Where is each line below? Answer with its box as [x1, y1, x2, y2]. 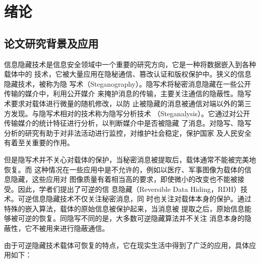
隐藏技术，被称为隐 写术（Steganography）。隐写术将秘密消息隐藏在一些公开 [4, 78, 251, 89]
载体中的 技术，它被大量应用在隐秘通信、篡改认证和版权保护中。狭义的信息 [4, 69, 251, 79]
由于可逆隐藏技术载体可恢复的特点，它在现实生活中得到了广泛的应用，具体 [4, 239, 249, 250]
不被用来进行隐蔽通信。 [31, 223, 109, 233]
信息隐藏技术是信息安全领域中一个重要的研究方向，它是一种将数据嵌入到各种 [4, 59, 256, 69]
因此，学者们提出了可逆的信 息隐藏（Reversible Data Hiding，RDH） [17, 183, 241, 194]
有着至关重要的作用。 [4, 137, 74, 148]
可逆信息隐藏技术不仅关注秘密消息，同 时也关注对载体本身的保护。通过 [17, 193, 251, 204]
